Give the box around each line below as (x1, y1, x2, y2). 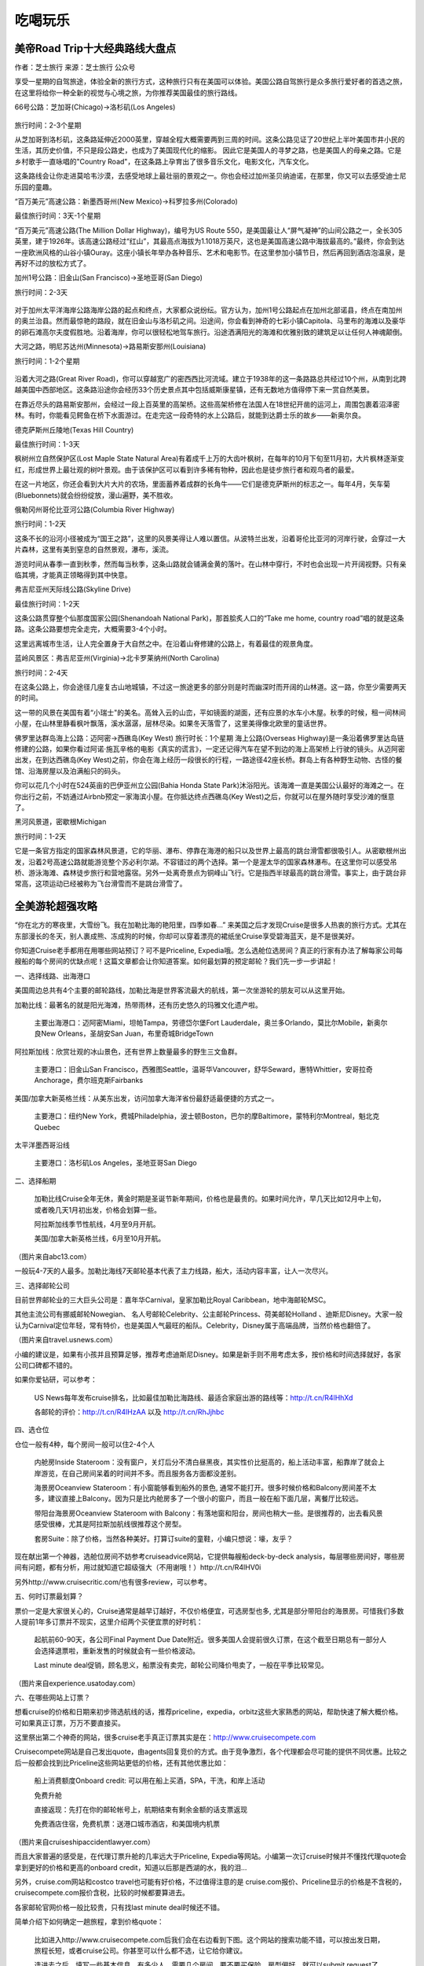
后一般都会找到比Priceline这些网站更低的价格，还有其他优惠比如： (14, 1758, 229, 1767)
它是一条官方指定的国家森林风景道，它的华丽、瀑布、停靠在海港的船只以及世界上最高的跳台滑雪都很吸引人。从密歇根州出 (14, 846, 407, 856)
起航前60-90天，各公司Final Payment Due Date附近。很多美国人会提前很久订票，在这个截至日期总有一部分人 (34, 1635, 387, 1644)
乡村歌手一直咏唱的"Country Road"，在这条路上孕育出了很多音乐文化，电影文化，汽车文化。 (14, 156, 313, 166)
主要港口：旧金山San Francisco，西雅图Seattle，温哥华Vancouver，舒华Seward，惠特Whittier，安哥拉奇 (34, 1065, 373, 1074)
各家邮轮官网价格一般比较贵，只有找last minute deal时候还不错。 (14, 1902, 225, 1912)
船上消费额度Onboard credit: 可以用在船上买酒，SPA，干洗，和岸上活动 (34, 1776, 265, 1785)
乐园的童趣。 (14, 182, 57, 192)
